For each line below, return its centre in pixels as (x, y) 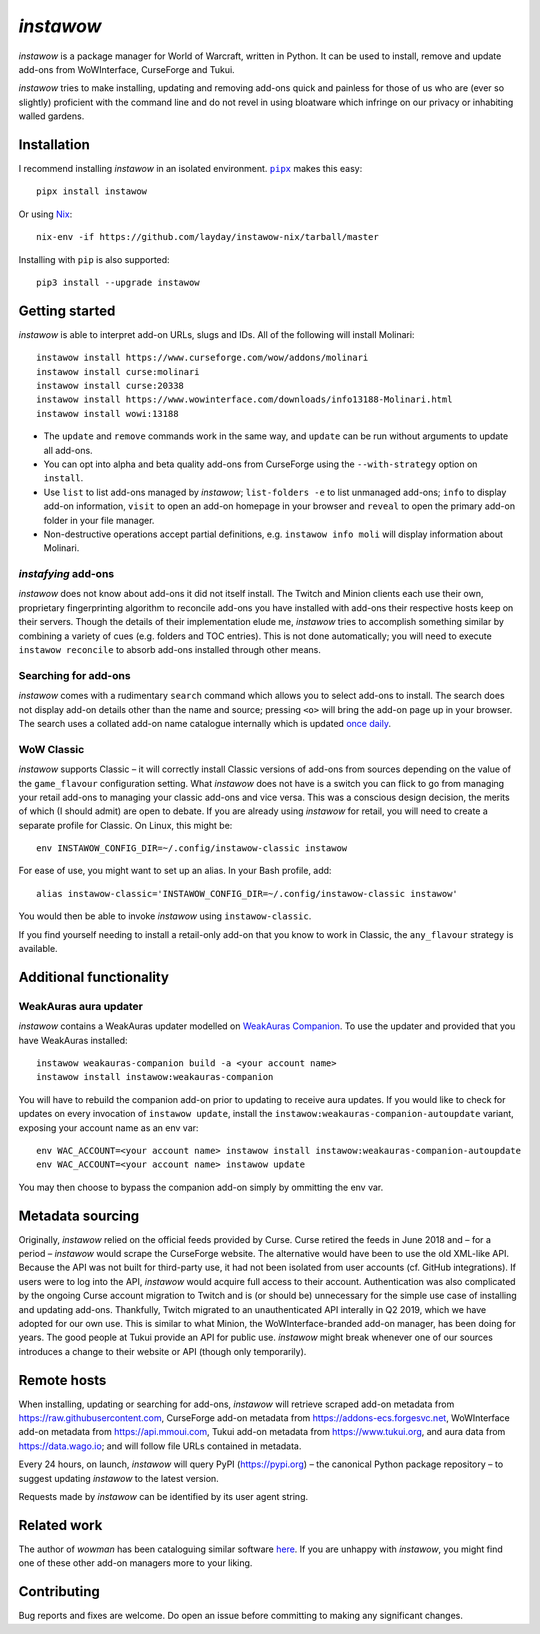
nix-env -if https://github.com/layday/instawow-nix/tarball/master (207, 237)
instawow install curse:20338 (110, 386)
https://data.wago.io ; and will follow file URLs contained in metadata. (160, 1446)
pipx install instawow (92, 191)
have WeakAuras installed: (73, 1040)
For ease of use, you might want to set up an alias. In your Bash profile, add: (175, 871)
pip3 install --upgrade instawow (118, 282)
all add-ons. (68, 450)
